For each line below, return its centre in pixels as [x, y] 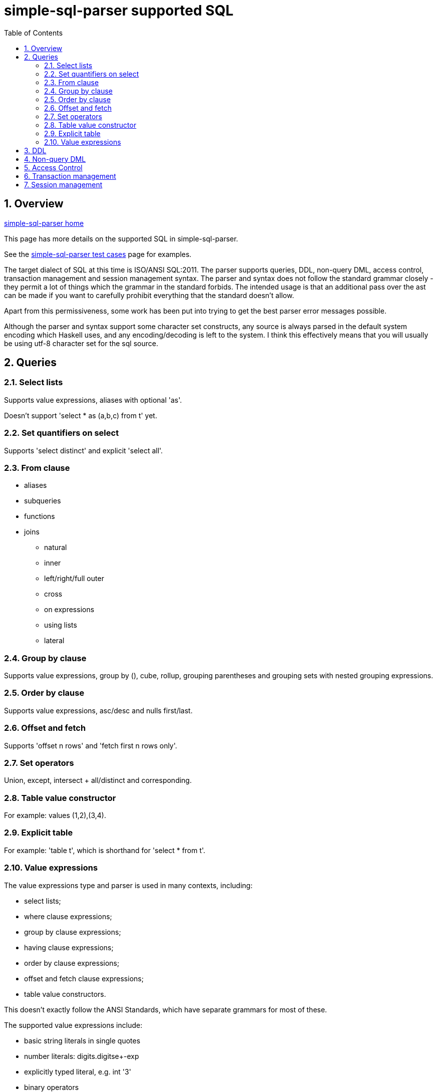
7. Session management [63, 184]
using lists [61, 625]
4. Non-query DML [55, 159]
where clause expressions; [68, 916]
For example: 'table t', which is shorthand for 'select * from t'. [105, 850]
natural [56, 548]
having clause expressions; [69, 947]
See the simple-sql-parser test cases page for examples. [98, 254]
